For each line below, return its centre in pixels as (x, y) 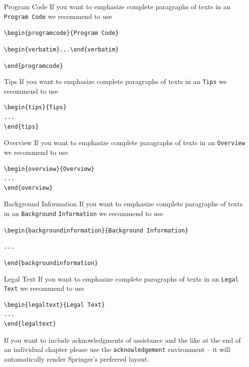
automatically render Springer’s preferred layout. (77, 359)
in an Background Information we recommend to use (84, 213)
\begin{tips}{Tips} (35, 108)
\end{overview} (28, 188)
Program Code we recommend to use (58, 16)
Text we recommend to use (44, 288)
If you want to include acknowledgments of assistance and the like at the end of (123, 340)
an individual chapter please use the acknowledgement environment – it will (117, 349)
